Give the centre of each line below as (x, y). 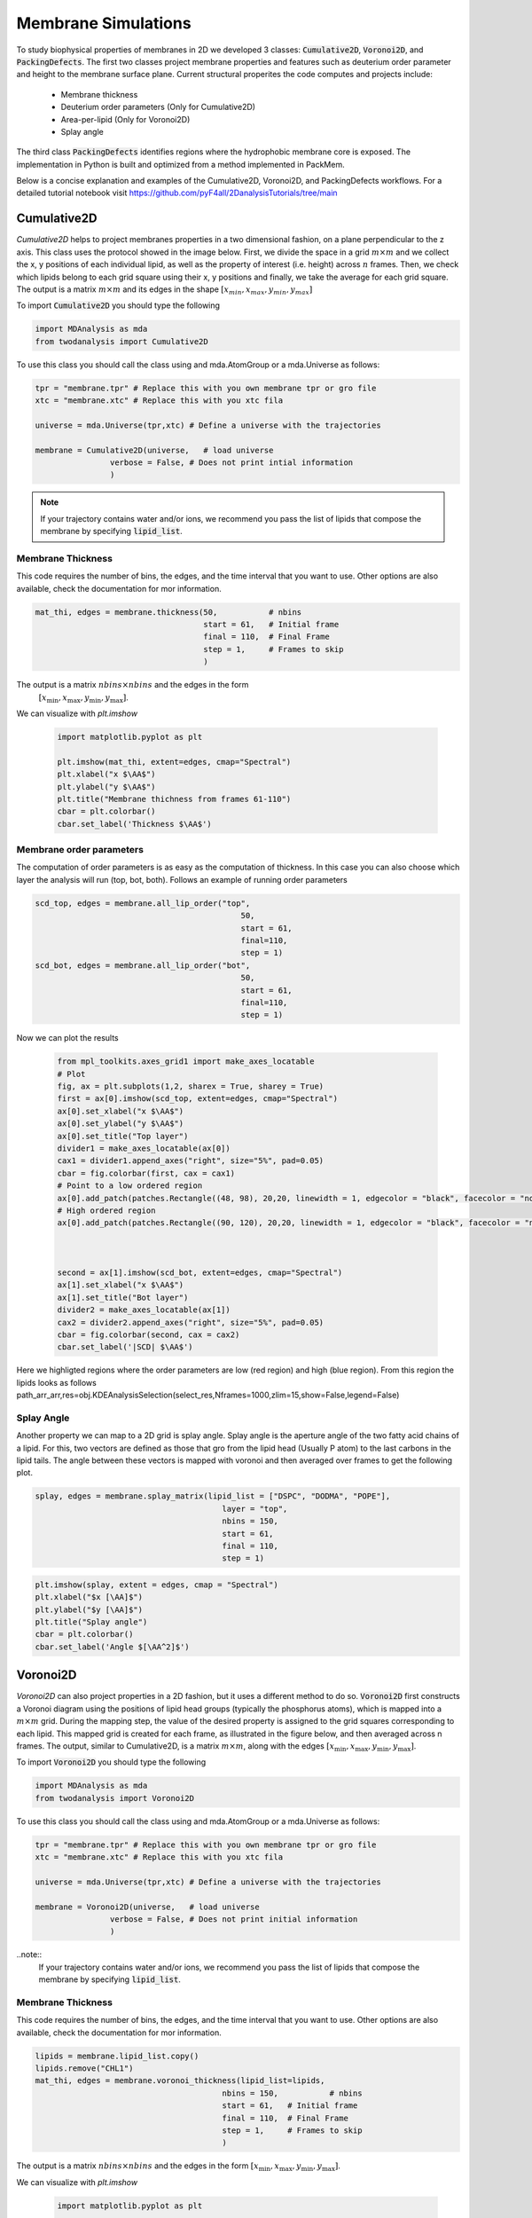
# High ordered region (106, 1211)
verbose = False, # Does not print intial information (231, 463)
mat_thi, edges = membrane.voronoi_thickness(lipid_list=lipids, (180, 2081)
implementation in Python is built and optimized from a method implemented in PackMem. (180, 164)
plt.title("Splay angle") (91, 1622)
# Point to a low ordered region (130, 1186)
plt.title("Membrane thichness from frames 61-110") (174, 799)
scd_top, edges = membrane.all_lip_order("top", (143, 903)
